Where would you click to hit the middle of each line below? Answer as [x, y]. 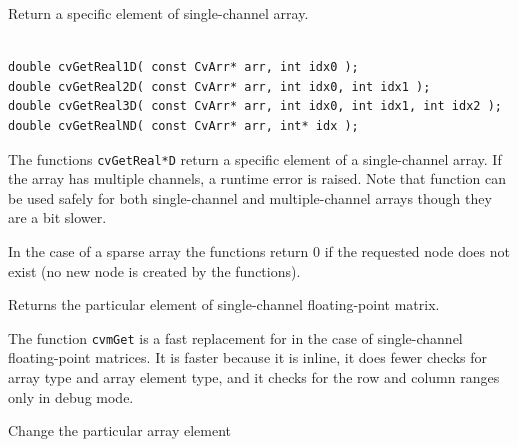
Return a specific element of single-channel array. [158, 13]
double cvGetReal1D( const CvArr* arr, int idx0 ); [183, 67]
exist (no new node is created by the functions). [154, 270]
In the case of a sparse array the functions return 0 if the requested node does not [259, 251]
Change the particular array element [119, 430]
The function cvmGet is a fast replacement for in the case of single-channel [235, 337]
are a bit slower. [57, 217]
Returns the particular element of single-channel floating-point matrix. [224, 304]
